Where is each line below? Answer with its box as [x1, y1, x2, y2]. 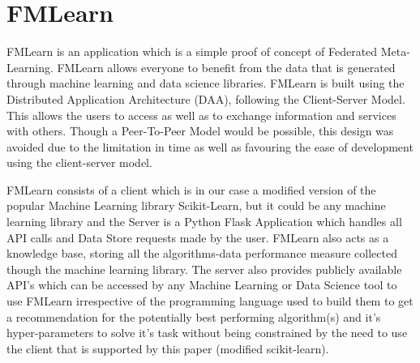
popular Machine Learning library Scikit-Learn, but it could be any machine [6, 197, 386, 214]
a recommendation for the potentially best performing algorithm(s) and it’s [6, 308, 381, 325]
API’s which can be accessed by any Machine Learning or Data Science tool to [6, 276, 397, 293]
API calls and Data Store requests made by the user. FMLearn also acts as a [6, 228, 389, 246]
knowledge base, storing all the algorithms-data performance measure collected [6, 245, 397, 262]
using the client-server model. [6, 154, 152, 171]
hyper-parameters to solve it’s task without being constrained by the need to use [6, 324, 408, 341]
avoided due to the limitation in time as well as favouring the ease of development [6, 138, 414, 155]
